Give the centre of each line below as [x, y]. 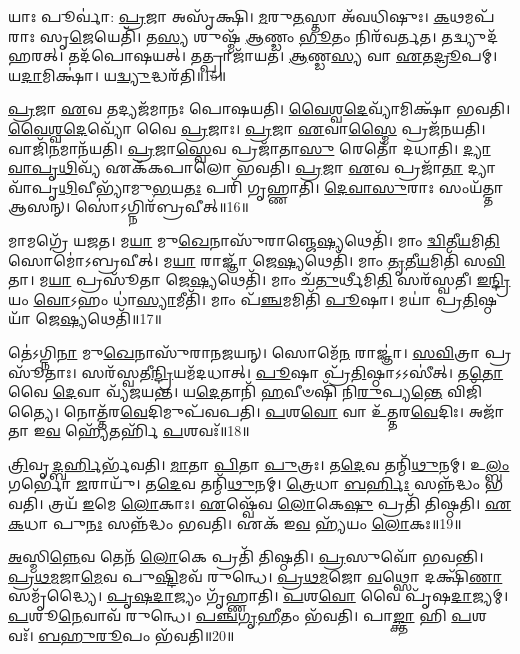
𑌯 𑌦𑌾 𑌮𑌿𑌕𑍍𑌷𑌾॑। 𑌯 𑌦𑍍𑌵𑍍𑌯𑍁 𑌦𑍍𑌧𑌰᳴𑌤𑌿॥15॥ [117, 74]
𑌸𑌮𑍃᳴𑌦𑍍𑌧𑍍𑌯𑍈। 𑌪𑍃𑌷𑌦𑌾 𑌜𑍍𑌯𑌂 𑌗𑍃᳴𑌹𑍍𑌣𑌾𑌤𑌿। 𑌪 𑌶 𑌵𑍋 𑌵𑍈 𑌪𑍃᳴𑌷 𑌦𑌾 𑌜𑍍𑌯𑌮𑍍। [258, 595]
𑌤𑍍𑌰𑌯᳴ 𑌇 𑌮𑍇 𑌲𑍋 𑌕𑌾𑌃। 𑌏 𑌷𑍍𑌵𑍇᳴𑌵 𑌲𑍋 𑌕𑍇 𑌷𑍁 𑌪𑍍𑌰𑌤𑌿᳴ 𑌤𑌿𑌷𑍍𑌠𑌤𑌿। [264, 503]
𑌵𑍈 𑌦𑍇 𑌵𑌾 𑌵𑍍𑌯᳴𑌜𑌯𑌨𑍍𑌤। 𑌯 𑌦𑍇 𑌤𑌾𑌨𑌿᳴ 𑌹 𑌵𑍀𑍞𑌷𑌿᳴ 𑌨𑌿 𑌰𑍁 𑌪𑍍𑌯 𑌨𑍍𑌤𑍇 [225, 391]
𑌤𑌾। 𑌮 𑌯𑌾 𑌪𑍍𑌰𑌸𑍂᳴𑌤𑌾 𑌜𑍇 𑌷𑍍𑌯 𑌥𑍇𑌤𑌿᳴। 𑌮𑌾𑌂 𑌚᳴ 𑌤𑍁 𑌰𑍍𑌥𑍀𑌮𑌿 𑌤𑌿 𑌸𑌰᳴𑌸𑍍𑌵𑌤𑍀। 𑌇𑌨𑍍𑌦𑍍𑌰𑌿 [259, 279]
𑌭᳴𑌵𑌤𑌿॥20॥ [194, 634]
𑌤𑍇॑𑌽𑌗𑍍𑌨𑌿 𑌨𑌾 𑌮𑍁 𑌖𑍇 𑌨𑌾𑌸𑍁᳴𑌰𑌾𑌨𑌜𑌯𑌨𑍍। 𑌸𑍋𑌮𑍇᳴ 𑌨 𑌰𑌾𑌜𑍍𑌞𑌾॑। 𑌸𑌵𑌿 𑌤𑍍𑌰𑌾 [244, 351]
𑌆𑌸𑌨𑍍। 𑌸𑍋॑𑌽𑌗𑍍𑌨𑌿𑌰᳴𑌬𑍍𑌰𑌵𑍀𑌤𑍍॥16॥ [128, 206]
